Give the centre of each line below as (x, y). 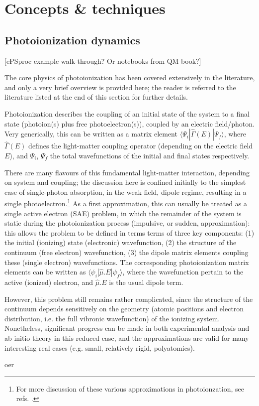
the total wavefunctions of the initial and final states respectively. (150, 155)
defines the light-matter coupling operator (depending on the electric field (141, 146)
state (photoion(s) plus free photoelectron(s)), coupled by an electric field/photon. (129, 123)
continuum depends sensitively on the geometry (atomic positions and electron (124, 309)
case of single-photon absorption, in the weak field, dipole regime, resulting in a (126, 192)
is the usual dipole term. (146, 282)
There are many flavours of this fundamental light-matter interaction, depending (127, 172)
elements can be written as (45, 272)
